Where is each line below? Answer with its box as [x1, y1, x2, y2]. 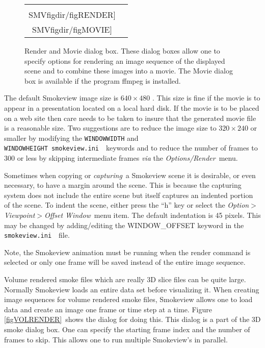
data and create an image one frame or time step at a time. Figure [4, 304, 212, 314]
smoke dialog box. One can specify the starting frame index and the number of [4, 324, 250, 335]
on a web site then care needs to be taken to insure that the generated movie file [4, 112, 256, 123]
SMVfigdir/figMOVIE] [32, 23, 112, 35]
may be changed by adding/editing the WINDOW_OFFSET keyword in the [4, 219, 244, 230]
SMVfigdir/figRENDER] [29, 9, 116, 20]
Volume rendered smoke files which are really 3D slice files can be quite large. [4, 274, 246, 285]
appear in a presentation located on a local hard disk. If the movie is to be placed [4, 102, 259, 113]
